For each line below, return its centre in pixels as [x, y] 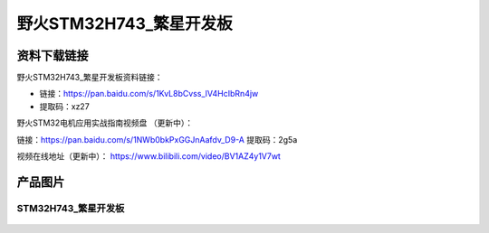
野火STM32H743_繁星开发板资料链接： [90, 78]
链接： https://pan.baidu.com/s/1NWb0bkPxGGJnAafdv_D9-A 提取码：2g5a [157, 139]
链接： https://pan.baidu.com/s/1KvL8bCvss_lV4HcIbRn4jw [149, 94]
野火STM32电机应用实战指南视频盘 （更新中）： [105, 123]
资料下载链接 [53, 56]
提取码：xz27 [64, 106]
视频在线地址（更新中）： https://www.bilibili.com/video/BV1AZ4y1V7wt [149, 156]
